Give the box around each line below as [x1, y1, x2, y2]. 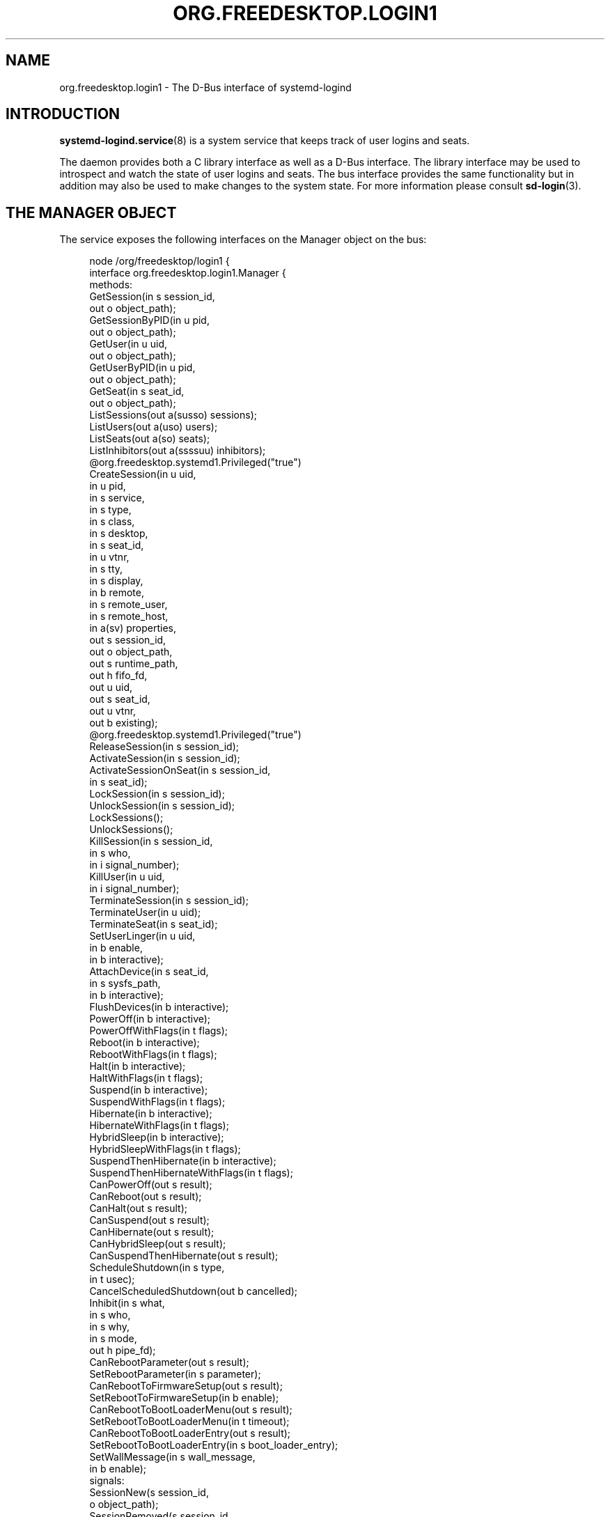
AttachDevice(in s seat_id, [89, 965, 209, 978]
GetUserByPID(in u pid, [89, 361, 196, 374]
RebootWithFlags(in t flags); [89, 1048, 217, 1061]
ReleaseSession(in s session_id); [89, 740, 240, 753]
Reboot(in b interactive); [89, 1036, 200, 1049]
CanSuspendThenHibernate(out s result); [89, 1250, 279, 1262]
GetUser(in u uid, [89, 338, 168, 350]
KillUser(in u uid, [89, 871, 165, 883]
